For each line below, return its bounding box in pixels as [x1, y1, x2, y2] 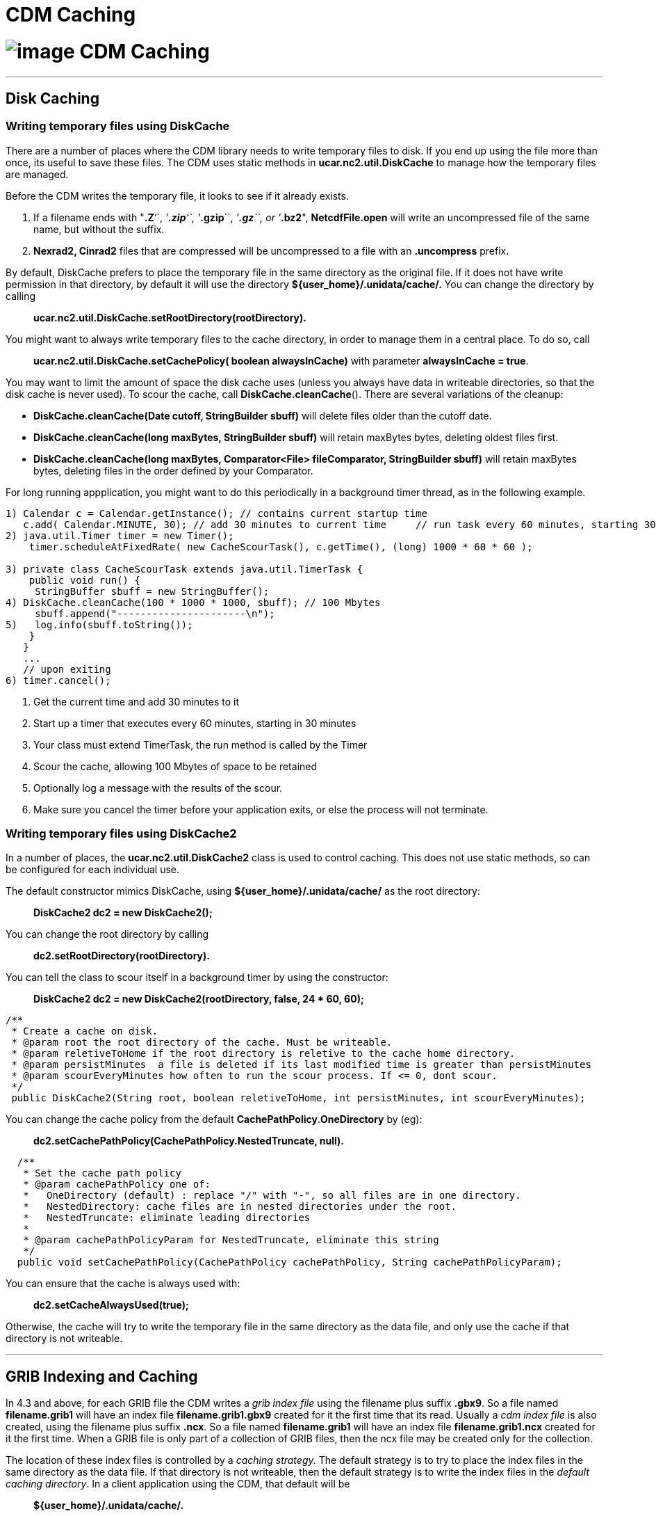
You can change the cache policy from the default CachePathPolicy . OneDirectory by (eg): [6, 1113, 423, 1126]
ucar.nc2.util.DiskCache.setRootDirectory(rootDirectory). [33, 311, 306, 324]
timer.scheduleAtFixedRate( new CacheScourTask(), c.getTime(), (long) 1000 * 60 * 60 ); [28, 541, 533, 552]
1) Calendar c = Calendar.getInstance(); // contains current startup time [6, 507, 427, 519]
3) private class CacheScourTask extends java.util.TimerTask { [6, 563, 363, 575]
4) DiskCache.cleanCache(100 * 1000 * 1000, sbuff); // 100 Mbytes [6, 596, 381, 608]
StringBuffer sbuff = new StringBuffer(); [35, 585, 270, 597]
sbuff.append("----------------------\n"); [35, 607, 275, 619]
